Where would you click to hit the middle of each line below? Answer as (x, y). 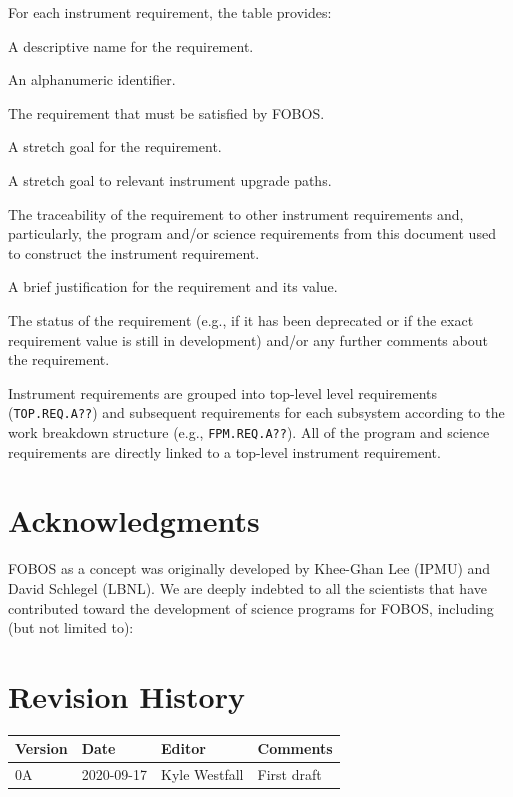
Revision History (126, 695)
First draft (289, 774)
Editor (183, 748)
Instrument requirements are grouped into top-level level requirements (223, 392)
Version (41, 748)
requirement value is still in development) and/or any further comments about (248, 339)
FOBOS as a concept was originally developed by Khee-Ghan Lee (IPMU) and (249, 568)
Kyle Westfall (202, 774)
